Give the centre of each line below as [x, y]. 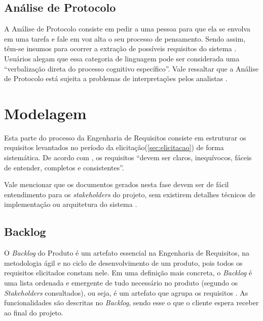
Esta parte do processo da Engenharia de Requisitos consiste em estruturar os [125, 137]
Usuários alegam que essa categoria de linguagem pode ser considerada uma [122, 58]
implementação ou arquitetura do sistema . [71, 204]
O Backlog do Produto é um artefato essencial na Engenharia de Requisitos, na [127, 253]
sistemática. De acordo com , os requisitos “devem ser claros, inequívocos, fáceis [128, 157]
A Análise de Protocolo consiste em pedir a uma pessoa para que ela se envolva [127, 29]
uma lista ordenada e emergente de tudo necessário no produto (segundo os [121, 283]
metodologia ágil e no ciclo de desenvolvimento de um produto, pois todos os [123, 262]
